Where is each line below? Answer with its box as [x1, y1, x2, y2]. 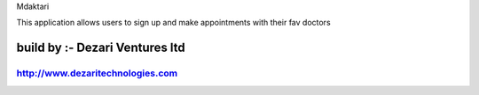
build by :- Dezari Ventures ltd [16, 40, 185, 55]
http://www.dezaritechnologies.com [16, 67, 178, 79]
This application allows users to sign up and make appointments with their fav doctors [16, 18, 332, 28]
